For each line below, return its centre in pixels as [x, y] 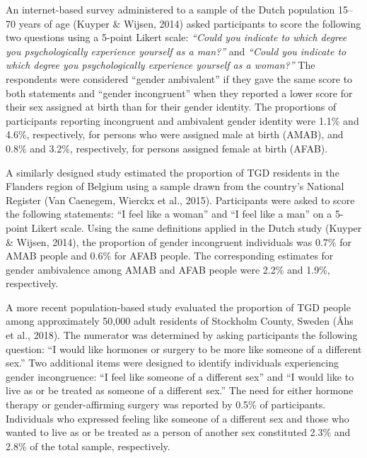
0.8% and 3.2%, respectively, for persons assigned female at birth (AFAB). [167, 148]
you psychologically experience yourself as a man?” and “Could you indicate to [176, 51]
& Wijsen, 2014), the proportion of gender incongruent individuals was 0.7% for [179, 241]
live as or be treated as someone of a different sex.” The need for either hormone [180, 390]
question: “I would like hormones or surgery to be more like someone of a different [184, 348]
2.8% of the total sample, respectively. [88, 446]
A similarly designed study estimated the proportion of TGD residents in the [173, 172]
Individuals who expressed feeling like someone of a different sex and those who [177, 418]
